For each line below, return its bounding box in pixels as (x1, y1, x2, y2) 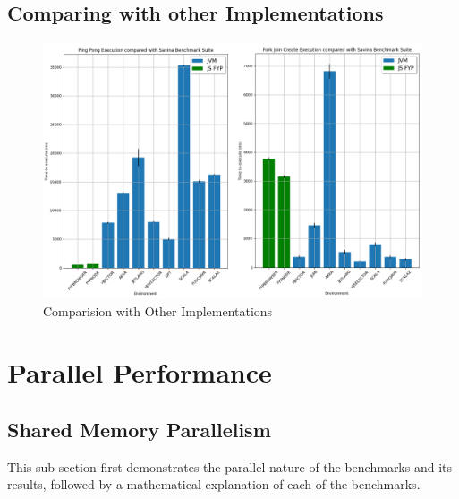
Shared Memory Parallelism (7, 415, 271, 443)
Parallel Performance (7, 354, 272, 391)
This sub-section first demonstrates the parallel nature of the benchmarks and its (7, 457, 453, 476)
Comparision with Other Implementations (43, 301, 273, 320)
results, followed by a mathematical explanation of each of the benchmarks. (7, 475, 421, 494)
